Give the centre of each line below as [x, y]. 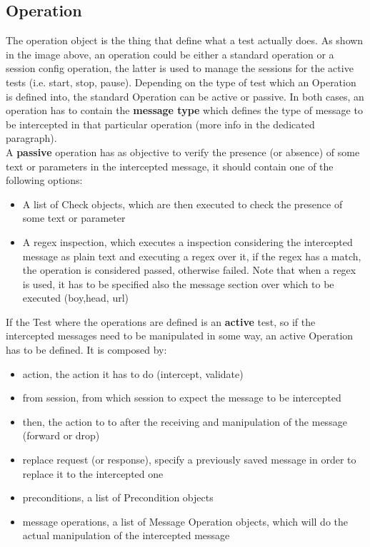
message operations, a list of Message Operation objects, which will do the [185, 521]
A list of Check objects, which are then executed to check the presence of [182, 204]
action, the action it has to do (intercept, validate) [133, 373]
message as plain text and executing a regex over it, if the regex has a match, [192, 256]
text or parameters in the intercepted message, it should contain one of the [170, 166]
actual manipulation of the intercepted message [126, 535]
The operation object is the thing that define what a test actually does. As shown [185, 40]
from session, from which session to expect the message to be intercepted [182, 398]
